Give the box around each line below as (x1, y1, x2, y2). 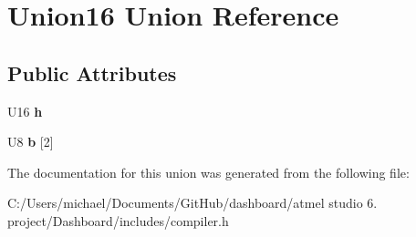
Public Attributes (7, 58, 177, 87)
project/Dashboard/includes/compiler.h (7, 211, 229, 230)
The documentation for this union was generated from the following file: (7, 162, 410, 181)
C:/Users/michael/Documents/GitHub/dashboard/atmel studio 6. (7, 193, 378, 212)
